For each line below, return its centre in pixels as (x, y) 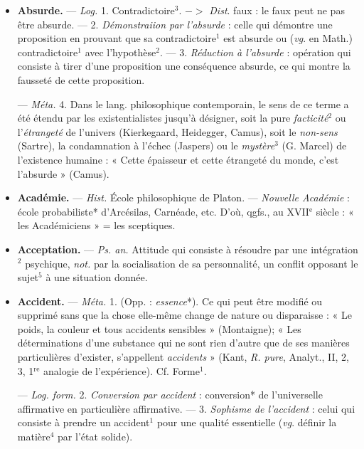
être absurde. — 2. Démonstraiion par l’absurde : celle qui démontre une (175, 24)
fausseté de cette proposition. (81, 79)
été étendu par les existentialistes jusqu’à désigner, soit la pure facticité (173, 118)
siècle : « (335, 211)
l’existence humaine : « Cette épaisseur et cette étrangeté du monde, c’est (178, 159)
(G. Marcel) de (314, 146)
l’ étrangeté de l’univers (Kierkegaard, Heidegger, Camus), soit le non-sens (177, 131)
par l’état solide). (95, 437)
